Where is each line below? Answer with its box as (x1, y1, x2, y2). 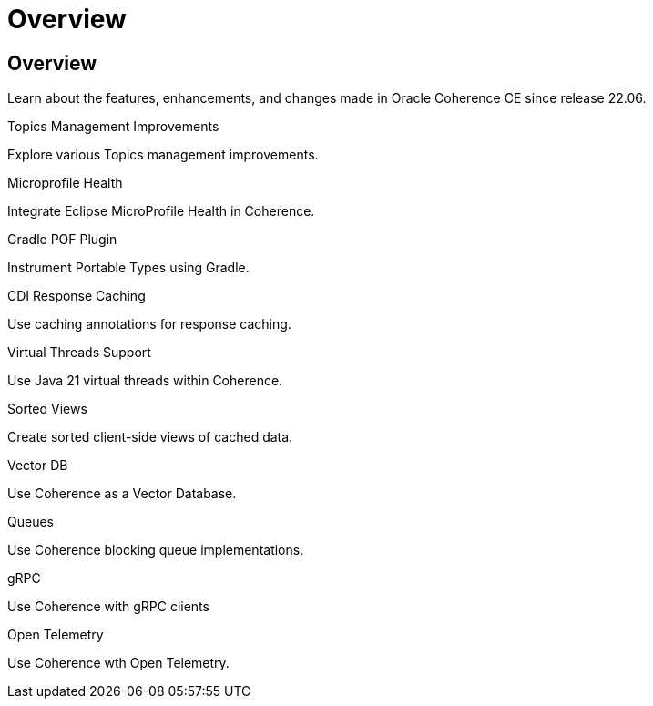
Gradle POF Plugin (7, 231, 117, 248)
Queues (7, 514, 54, 530)
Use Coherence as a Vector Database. (7, 486, 237, 502)
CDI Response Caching (7, 288, 146, 304)
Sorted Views (7, 401, 87, 417)
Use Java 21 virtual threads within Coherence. (7, 373, 283, 389)
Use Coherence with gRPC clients (7, 599, 209, 615)
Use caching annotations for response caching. (7, 316, 291, 333)
